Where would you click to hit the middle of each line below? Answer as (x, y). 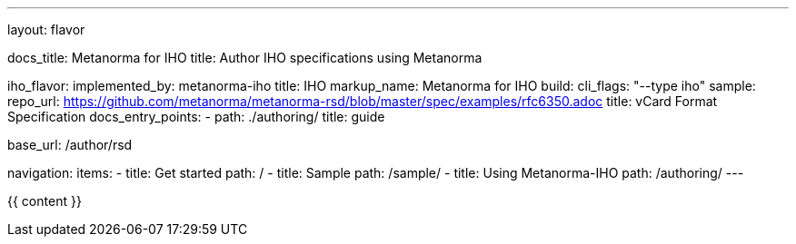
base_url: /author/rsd (70, 145)
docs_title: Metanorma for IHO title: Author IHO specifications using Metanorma (245, 58)
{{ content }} (45, 201)
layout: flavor (46, 29)
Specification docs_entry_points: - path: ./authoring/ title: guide (196, 117)
